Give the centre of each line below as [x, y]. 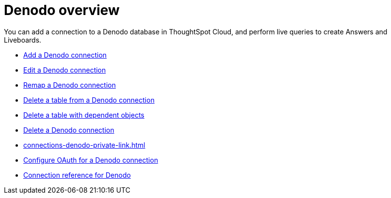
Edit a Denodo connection [65, 70]
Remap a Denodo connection [70, 85]
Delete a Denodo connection [69, 130]
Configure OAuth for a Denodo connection [91, 160]
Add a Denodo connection [65, 55]
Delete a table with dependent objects [84, 115]
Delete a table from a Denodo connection [89, 100]
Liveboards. [23, 40]
